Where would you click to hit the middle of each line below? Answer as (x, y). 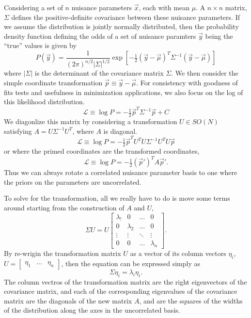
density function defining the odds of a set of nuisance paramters (100, 36)
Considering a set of (33, 7)
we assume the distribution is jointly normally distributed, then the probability (121, 26)
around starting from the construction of (64, 207)
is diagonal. (120, 131)
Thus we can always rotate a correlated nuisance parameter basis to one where (121, 172)
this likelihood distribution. (44, 102)
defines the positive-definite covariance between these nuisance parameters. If (125, 17)
